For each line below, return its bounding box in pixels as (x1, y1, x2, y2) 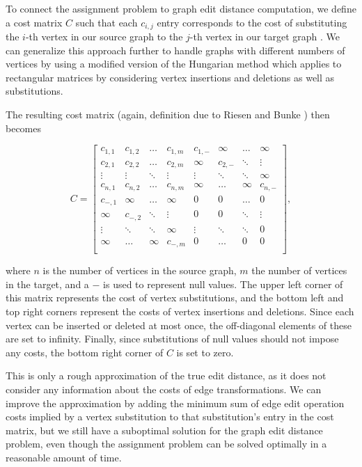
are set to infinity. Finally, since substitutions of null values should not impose (6, 331, 339, 346)
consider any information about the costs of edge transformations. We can (6, 381, 322, 396)
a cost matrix (6, 15, 63, 29)
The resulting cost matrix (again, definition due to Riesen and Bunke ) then (6, 107, 330, 122)
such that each (75, 15, 138, 29)
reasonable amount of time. (6, 450, 122, 464)
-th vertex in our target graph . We (189, 29, 340, 44)
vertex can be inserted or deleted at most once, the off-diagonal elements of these (6, 317, 352, 332)
